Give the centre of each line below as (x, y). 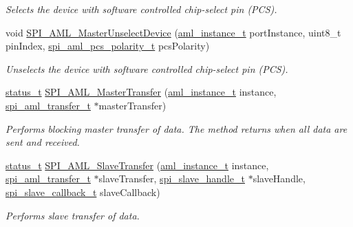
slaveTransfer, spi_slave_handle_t (172, 179)
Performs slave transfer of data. (73, 215)
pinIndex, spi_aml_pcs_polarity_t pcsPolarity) (108, 46)
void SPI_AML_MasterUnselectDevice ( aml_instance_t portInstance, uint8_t (173, 32)
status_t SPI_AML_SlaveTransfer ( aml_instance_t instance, (137, 165)
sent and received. (43, 142)
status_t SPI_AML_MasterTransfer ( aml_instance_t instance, (141, 92)
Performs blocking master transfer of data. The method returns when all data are (176, 128)
